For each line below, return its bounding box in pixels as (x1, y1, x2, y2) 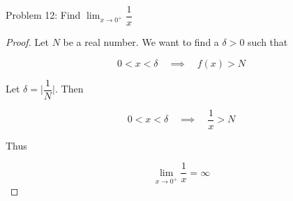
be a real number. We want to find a (63, 35, 219, 49)
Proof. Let (6, 35, 49, 49)
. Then (55, 81, 84, 96)
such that (248, 35, 288, 49)
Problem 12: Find (6, 8, 81, 22)
